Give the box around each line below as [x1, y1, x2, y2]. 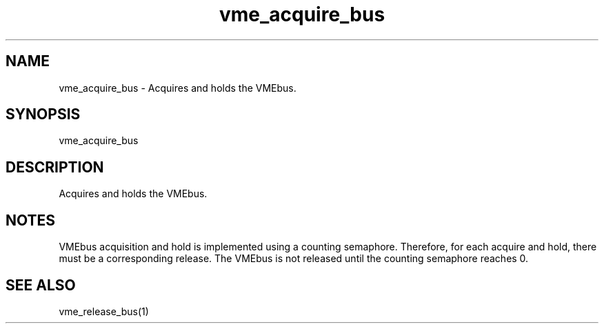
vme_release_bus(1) [59, 305, 149, 317]
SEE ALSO [6, 276, 76, 294]
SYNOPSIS [6, 106, 81, 123]
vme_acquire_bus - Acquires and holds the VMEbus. [59, 81, 296, 94]
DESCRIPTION [6, 158, 104, 176]
